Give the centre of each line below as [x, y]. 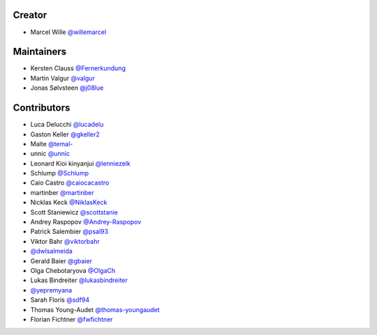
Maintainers [40, 52]
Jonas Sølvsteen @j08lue [67, 88]
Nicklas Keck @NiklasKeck [69, 203]
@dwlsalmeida [51, 251]
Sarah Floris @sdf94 [60, 300]
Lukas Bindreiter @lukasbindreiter [79, 280]
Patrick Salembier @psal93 [69, 232]
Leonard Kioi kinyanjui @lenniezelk [80, 163]
